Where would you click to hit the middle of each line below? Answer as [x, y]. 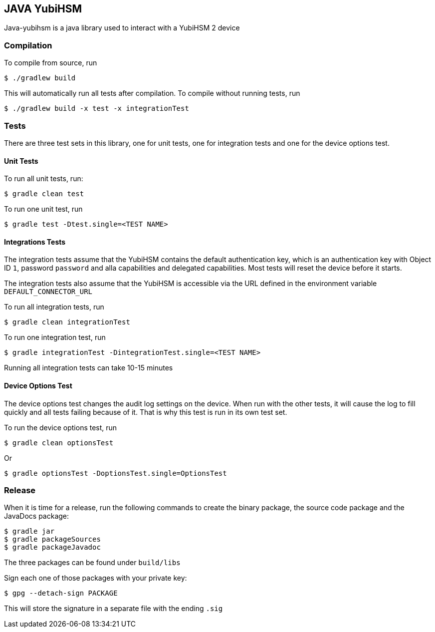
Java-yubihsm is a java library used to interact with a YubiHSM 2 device [122, 28]
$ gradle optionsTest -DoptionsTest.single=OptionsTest [115, 473]
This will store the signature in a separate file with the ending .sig [113, 609]
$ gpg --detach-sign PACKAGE [61, 593]
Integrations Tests [35, 242]
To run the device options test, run [61, 427]
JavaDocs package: [37, 516]
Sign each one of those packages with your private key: [96, 578]
